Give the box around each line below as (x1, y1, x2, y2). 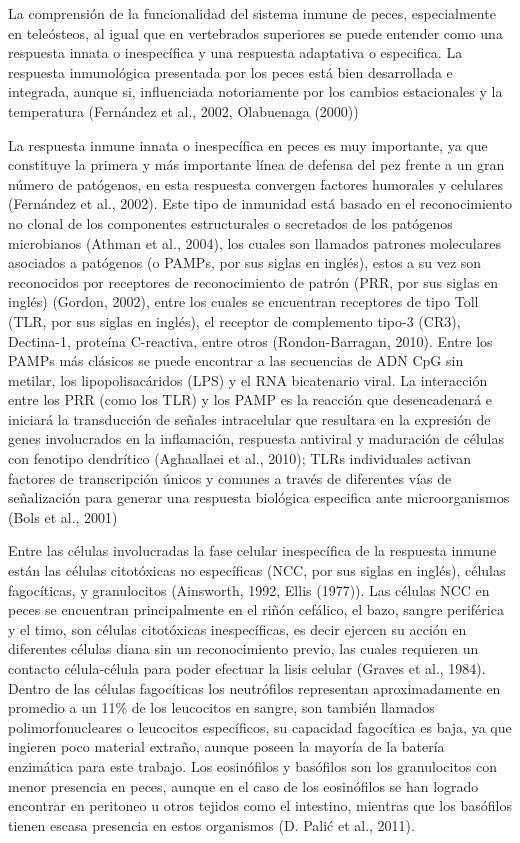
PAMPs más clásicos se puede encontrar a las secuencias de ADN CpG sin (8, 350, 464, 371)
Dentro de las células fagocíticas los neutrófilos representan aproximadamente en (8, 677, 501, 698)
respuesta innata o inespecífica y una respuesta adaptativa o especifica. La (8, 42, 463, 63)
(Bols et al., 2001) (8, 506, 118, 527)
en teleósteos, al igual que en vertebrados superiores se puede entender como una (8, 22, 503, 43)
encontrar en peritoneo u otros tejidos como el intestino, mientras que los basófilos (8, 795, 512, 816)
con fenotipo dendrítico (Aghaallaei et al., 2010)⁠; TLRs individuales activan (8, 448, 472, 469)
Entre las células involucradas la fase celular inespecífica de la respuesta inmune (8, 540, 497, 561)
